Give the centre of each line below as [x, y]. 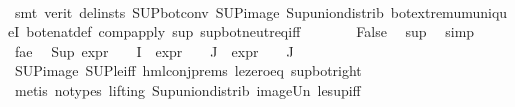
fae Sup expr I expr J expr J [154, 50]
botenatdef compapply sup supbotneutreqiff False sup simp [250, 31]
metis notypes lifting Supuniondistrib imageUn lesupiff [187, 89]
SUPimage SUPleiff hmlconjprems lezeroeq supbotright [188, 70]
